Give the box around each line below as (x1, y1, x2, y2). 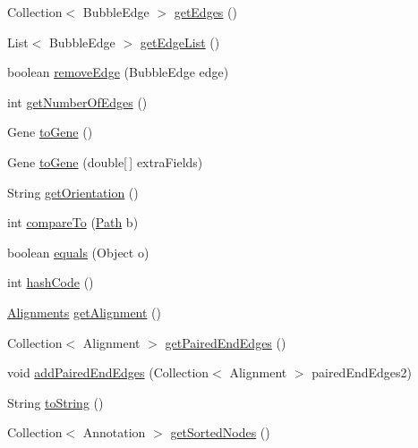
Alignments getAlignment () (7, 302, 161, 321)
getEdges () (174, 3, 237, 21)
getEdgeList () (140, 32, 220, 51)
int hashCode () (7, 273, 94, 292)
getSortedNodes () (170, 423, 270, 442)
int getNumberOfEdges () (7, 92, 148, 111)
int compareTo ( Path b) (7, 213, 139, 232)
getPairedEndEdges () (165, 333, 286, 351)
